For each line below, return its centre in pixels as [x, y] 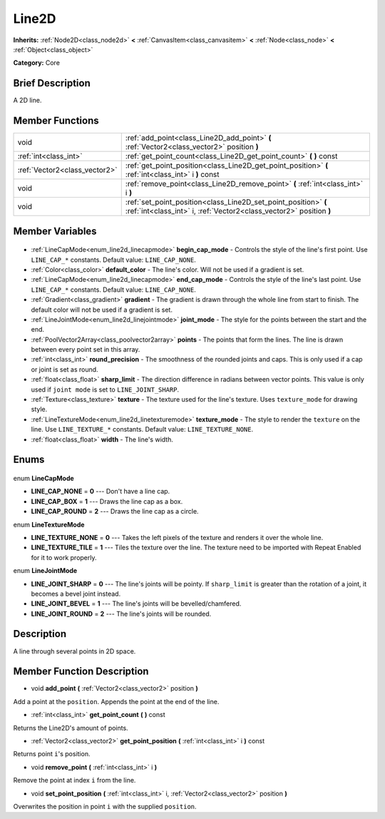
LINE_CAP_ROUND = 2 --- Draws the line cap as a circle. [115, 512]
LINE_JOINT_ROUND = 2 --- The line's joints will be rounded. [121, 614]
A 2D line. [27, 101]
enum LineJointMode [45, 571]
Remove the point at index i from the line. [75, 780]
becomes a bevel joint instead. [76, 594]
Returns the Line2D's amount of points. [71, 728]
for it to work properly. [64, 557]
